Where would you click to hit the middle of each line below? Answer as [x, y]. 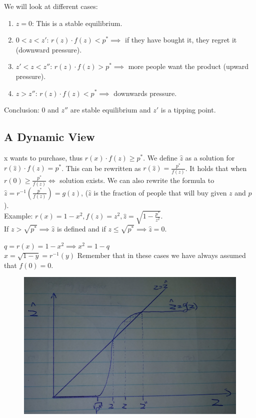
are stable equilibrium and [110, 110]
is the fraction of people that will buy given [160, 192]
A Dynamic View [49, 137]
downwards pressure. [145, 93]
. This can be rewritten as [101, 168]
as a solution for [210, 157]
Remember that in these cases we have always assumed [161, 255]
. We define [160, 157]
